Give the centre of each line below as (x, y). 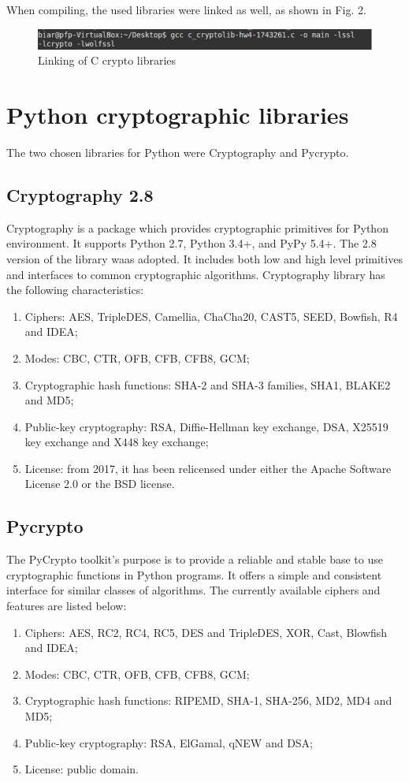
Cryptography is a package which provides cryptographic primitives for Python (197, 227)
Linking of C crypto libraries (107, 60)
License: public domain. (82, 769)
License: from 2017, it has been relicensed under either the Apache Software (208, 468)
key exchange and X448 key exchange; (117, 442)
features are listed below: (67, 606)
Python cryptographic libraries (178, 115)
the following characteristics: (75, 290)
